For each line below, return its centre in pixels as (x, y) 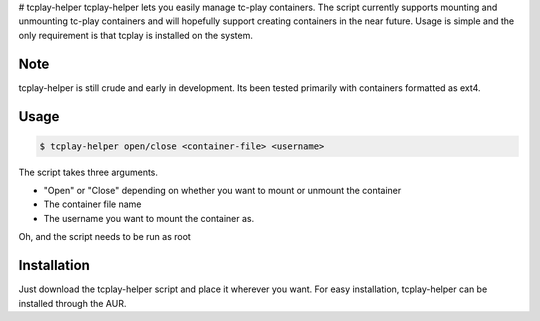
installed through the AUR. (72, 303)
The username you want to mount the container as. (149, 218)
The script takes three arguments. (88, 172)
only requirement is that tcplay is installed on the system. (136, 35)
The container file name (92, 204)
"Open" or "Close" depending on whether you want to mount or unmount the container (222, 191)
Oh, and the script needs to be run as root (105, 237)
